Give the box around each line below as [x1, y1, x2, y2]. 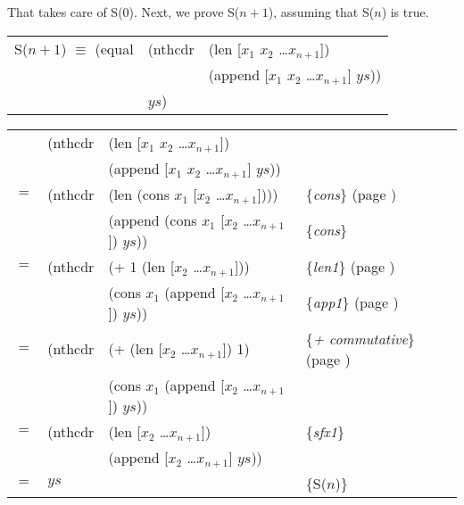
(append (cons [108, 209, 197, 230]
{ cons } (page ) [305, 183, 397, 204]
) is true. [381, 3, 429, 21]
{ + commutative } [305, 327, 415, 349]
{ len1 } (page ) [305, 255, 395, 277]
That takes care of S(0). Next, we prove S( [7, 3, 240, 21]
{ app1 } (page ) [305, 292, 399, 313]
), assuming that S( [268, 3, 375, 21]
